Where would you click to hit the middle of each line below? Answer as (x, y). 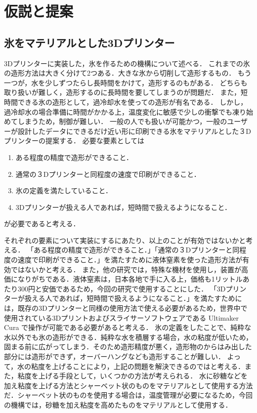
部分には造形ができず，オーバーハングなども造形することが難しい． (114, 356)
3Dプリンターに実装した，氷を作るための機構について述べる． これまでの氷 (127, 63)
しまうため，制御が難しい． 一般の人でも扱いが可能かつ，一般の (122, 121)
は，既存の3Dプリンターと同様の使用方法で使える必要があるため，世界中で (126, 308)
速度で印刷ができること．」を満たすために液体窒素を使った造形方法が (130, 260)
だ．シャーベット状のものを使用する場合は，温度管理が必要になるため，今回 (128, 395)
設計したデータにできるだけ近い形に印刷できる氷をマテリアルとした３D (134, 131)
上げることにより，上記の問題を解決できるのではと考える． (149, 366)
